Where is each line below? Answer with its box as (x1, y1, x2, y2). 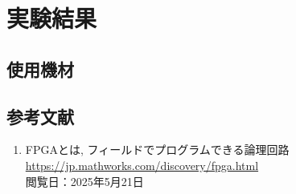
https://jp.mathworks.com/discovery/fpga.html (25, 156, 259, 173)
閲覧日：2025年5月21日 (25, 172, 144, 189)
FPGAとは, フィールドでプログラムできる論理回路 (25, 141, 290, 158)
